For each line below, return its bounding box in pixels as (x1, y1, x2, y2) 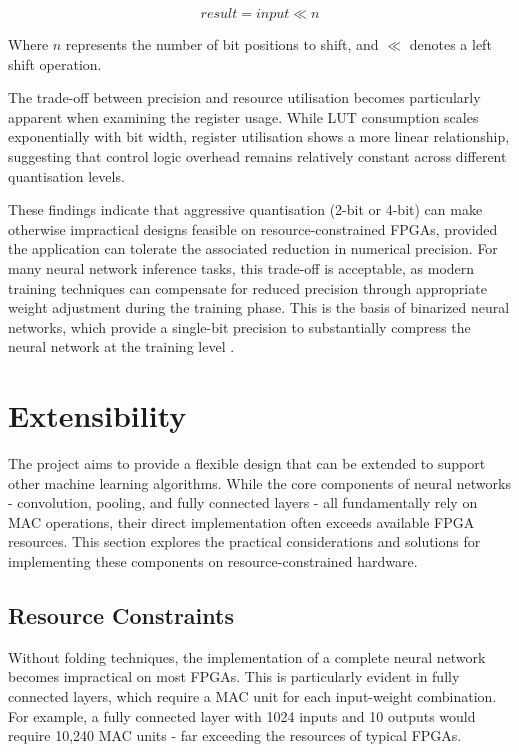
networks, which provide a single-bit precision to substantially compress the (8, 316, 471, 337)
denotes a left (409, 34, 492, 54)
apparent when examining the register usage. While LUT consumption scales (8, 106, 479, 127)
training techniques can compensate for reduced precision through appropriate (8, 277, 487, 298)
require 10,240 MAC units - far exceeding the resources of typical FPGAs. (8, 725, 462, 746)
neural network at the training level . (8, 336, 235, 357)
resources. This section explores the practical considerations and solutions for (8, 531, 481, 552)
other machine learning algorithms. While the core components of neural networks (8, 472, 511, 493)
